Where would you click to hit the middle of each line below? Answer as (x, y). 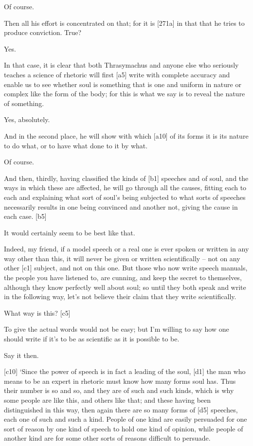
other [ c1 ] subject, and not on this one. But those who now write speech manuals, (126, 268)
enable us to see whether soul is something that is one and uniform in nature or (123, 84)
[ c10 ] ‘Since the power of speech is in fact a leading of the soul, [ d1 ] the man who (125, 371)
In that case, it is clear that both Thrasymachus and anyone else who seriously (121, 65)
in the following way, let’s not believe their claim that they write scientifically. (120, 296)
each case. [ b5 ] (25, 216)
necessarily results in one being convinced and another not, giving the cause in (121, 206)
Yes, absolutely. (27, 119)
